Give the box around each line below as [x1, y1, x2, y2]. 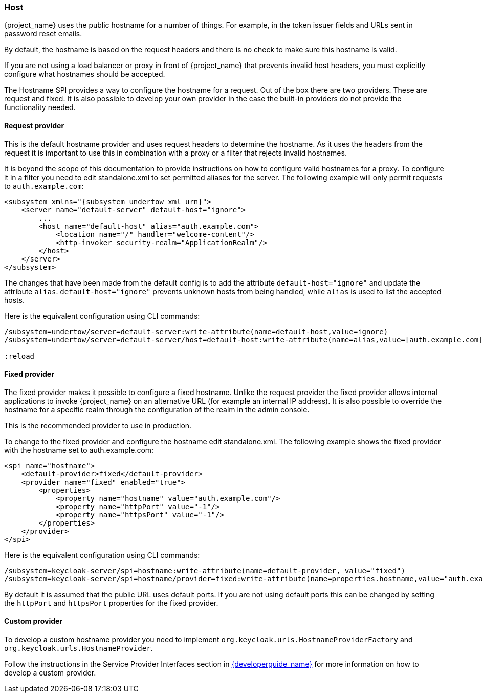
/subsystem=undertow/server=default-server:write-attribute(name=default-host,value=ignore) [4, 327, 388, 336]
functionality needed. [4, 103, 76, 112]
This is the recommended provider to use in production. [4, 421, 192, 430]
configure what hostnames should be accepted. [4, 70, 165, 79]
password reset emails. [4, 29, 82, 38]
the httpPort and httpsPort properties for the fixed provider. [4, 598, 218, 607]
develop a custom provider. [4, 668, 96, 678]
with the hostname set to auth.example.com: [4, 445, 154, 454]
